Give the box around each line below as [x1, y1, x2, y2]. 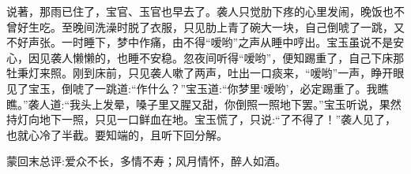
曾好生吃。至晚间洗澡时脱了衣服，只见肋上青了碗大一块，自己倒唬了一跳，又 [6, 18, 405, 35]
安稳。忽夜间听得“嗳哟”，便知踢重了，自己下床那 [149, 49, 405, 65]
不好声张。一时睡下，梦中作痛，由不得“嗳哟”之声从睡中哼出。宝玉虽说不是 [6, 34, 394, 50]
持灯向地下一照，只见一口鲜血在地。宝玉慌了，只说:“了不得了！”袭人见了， [6, 111, 397, 128]
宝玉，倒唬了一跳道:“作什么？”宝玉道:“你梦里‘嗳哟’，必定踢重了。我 [28, 80, 378, 96]
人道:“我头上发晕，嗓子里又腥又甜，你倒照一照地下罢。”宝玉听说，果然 [39, 95, 402, 112]
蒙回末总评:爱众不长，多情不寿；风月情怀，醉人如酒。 [6, 153, 286, 169]
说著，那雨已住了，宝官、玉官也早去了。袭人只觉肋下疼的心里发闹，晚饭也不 [6, 3, 405, 19]
